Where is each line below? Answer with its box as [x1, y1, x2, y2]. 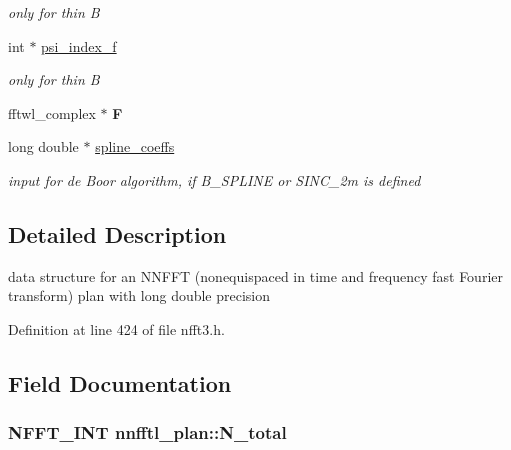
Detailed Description [8, 218, 227, 249]
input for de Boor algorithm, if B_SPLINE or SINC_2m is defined [8, 169, 421, 190]
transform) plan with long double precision [8, 285, 271, 306]
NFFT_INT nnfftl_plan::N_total [8, 420, 287, 445]
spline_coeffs [95, 136, 175, 157]
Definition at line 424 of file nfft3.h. [8, 318, 225, 339]
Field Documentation [8, 367, 232, 398]
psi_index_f [41, 35, 117, 56]
